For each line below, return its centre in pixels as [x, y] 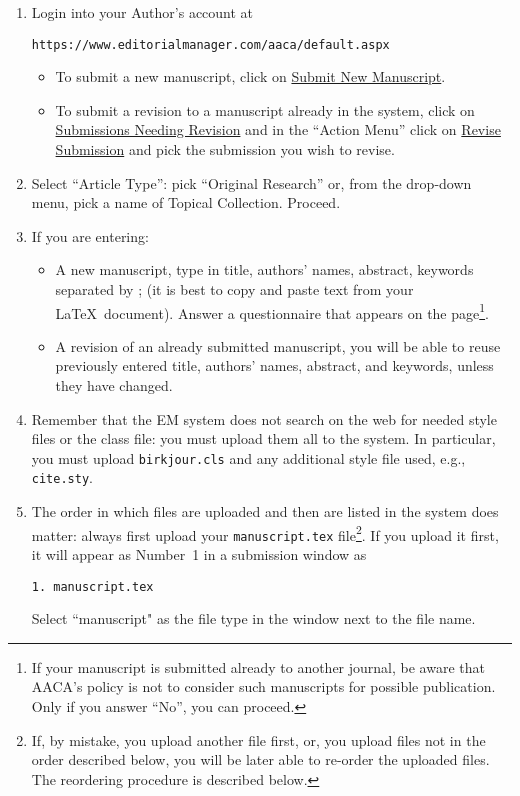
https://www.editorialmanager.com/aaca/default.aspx [210, 44]
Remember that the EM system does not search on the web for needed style [264, 418]
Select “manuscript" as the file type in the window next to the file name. [253, 618]
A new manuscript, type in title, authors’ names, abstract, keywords [264, 269]
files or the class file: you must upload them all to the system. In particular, [263, 438]
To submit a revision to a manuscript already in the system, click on [265, 109]
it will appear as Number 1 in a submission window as [199, 554]
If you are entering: [90, 235]
